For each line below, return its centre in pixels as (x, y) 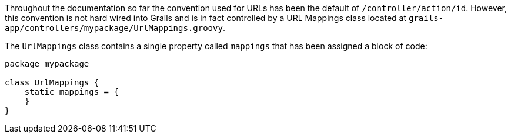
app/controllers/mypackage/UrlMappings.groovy (114, 28)
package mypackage (47, 64)
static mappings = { (71, 92)
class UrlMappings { (52, 82)
